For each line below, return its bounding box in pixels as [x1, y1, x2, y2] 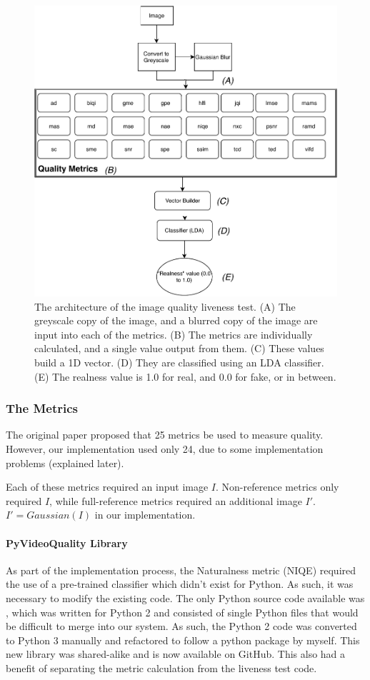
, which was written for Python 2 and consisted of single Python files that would [6, 604, 359, 619]
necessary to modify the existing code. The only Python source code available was [6, 590, 365, 605]
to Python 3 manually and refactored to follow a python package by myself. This [6, 632, 360, 647]
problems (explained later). [6, 455, 124, 470]
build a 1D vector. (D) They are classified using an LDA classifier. [34, 355, 324, 370]
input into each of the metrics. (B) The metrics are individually [34, 326, 313, 341]
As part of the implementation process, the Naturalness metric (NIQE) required [6, 562, 356, 577]
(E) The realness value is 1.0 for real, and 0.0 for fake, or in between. [34, 369, 336, 384]
